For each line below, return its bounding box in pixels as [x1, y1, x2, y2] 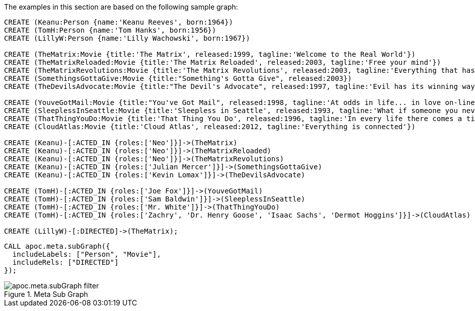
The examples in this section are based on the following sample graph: [4, 3, 238, 11]
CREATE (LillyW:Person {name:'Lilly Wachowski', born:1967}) [4, 34, 250, 42]
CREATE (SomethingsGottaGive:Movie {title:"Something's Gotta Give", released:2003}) [4, 74, 352, 82]
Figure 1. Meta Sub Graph [4, 290, 88, 298]
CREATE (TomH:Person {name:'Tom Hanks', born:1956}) [4, 26, 216, 34]
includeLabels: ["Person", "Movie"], [12, 250, 161, 258]
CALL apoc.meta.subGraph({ [4, 242, 110, 250]
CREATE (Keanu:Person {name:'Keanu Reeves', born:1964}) [4, 18, 233, 26]
